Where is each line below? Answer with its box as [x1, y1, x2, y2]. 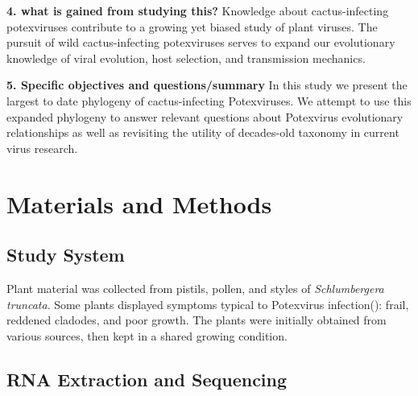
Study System [6, 242, 125, 267]
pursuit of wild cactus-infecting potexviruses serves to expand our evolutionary [6, 34, 395, 51]
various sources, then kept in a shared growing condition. [6, 327, 288, 344]
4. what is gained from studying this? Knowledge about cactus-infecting [6, 2, 389, 19]
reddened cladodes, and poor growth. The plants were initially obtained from [6, 311, 387, 328]
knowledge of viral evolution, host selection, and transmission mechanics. [6, 49, 366, 66]
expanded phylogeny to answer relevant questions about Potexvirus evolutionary [6, 108, 404, 125]
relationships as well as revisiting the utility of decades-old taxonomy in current [6, 124, 399, 141]
